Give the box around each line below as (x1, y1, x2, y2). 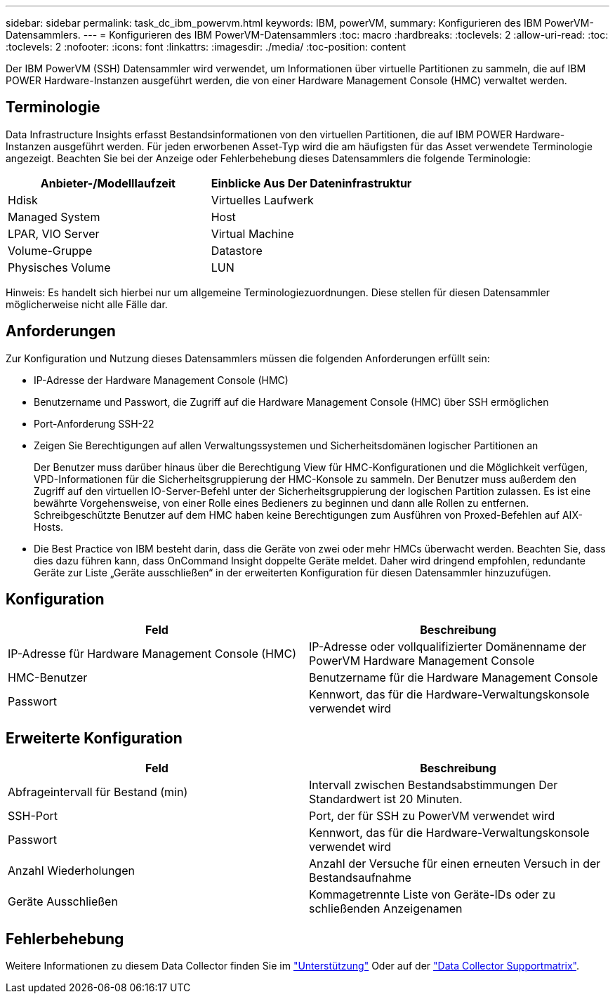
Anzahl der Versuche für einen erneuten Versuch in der (309, 856, 601, 871)
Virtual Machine (211, 226, 294, 241)
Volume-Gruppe (8, 243, 93, 258)
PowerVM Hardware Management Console (309, 653, 535, 668)
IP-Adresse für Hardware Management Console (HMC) (8, 646, 296, 661)
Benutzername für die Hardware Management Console (309, 670, 598, 684)
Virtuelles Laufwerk (211, 192, 314, 207)
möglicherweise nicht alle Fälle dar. (6, 298, 168, 310)
